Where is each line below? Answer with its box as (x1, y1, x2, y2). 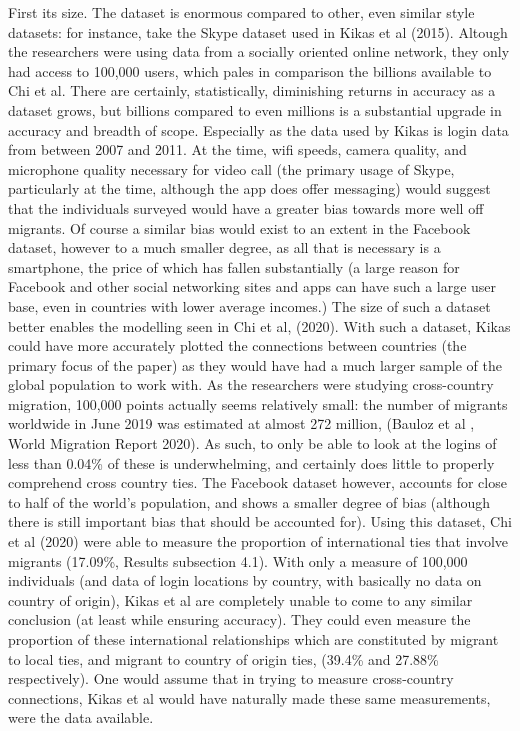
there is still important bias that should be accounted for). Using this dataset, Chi (8, 511, 512, 532)
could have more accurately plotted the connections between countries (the (8, 335, 467, 356)
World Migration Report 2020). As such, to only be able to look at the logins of (8, 433, 497, 454)
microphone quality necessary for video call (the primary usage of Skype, (8, 158, 455, 179)
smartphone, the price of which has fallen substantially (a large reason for (8, 256, 460, 277)
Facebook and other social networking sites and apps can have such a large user (8, 276, 497, 297)
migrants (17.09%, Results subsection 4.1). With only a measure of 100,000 (8, 550, 468, 571)
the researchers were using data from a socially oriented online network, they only (8, 41, 510, 62)
